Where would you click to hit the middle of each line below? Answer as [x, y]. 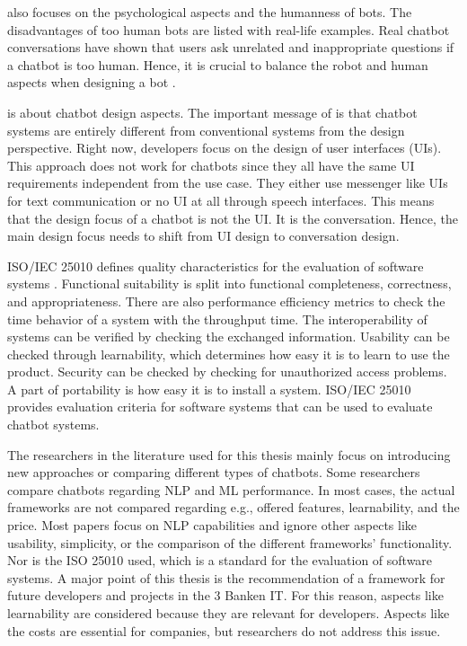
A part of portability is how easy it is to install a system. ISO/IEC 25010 [209, 389]
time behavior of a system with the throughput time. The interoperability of [217, 319]
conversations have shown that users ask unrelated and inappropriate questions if [231, 47]
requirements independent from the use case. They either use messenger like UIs [228, 183]
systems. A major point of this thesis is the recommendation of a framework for [226, 577]
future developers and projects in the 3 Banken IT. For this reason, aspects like [225, 595]
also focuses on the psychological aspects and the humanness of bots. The [210, 12]
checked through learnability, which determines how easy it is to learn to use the [229, 354]
